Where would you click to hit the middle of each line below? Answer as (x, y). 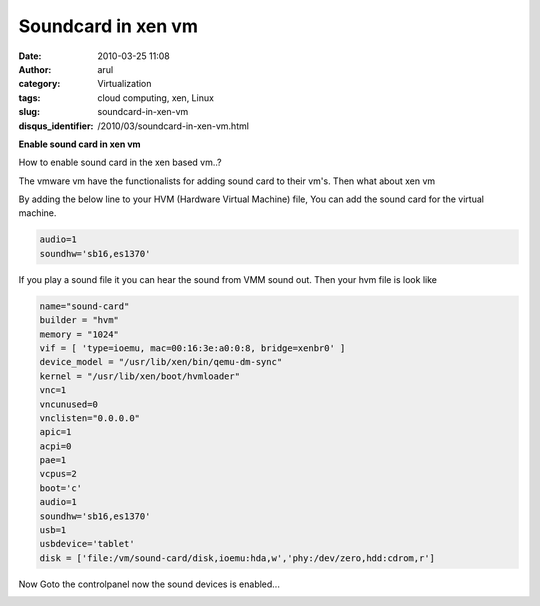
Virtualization (124, 84)
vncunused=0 (69, 404)
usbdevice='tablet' (87, 544)
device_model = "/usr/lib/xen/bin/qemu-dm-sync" (161, 362)
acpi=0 (55, 446)
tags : (29, 97)
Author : (35, 69)
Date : (30, 56)
